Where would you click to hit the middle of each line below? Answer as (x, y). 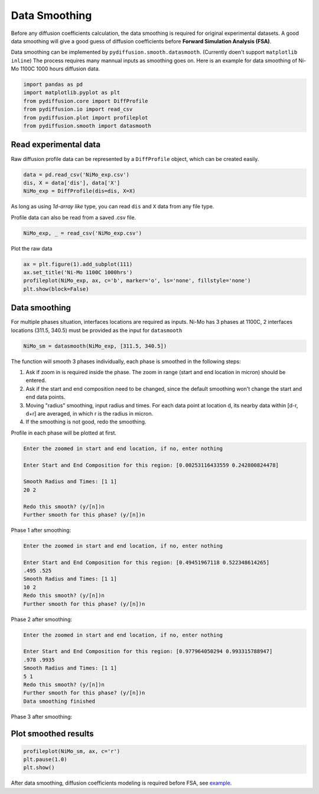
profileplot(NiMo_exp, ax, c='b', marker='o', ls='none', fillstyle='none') (137, 281)
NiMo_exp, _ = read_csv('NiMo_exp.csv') (82, 233)
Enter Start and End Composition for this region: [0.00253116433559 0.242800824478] (151, 465)
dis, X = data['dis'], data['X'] (72, 183)
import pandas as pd (53, 85)
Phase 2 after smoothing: (42, 619)
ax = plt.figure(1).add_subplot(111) (78, 264)
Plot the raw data (32, 248)
